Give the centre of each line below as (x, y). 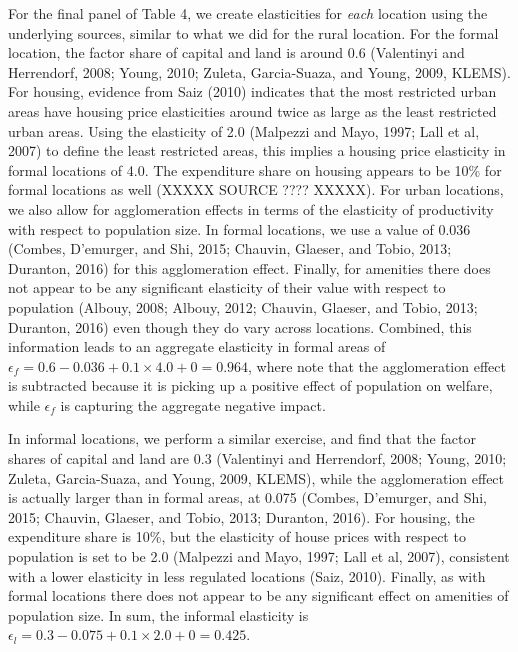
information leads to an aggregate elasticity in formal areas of (197, 346)
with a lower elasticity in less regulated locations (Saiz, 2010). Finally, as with (247, 575)
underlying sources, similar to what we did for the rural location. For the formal (253, 32)
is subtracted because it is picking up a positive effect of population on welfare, (250, 385)
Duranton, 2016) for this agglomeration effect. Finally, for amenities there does (249, 267)
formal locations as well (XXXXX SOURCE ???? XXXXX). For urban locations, (256, 189)
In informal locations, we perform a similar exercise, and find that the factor (242, 438)
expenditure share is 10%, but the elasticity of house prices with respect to (237, 536)
